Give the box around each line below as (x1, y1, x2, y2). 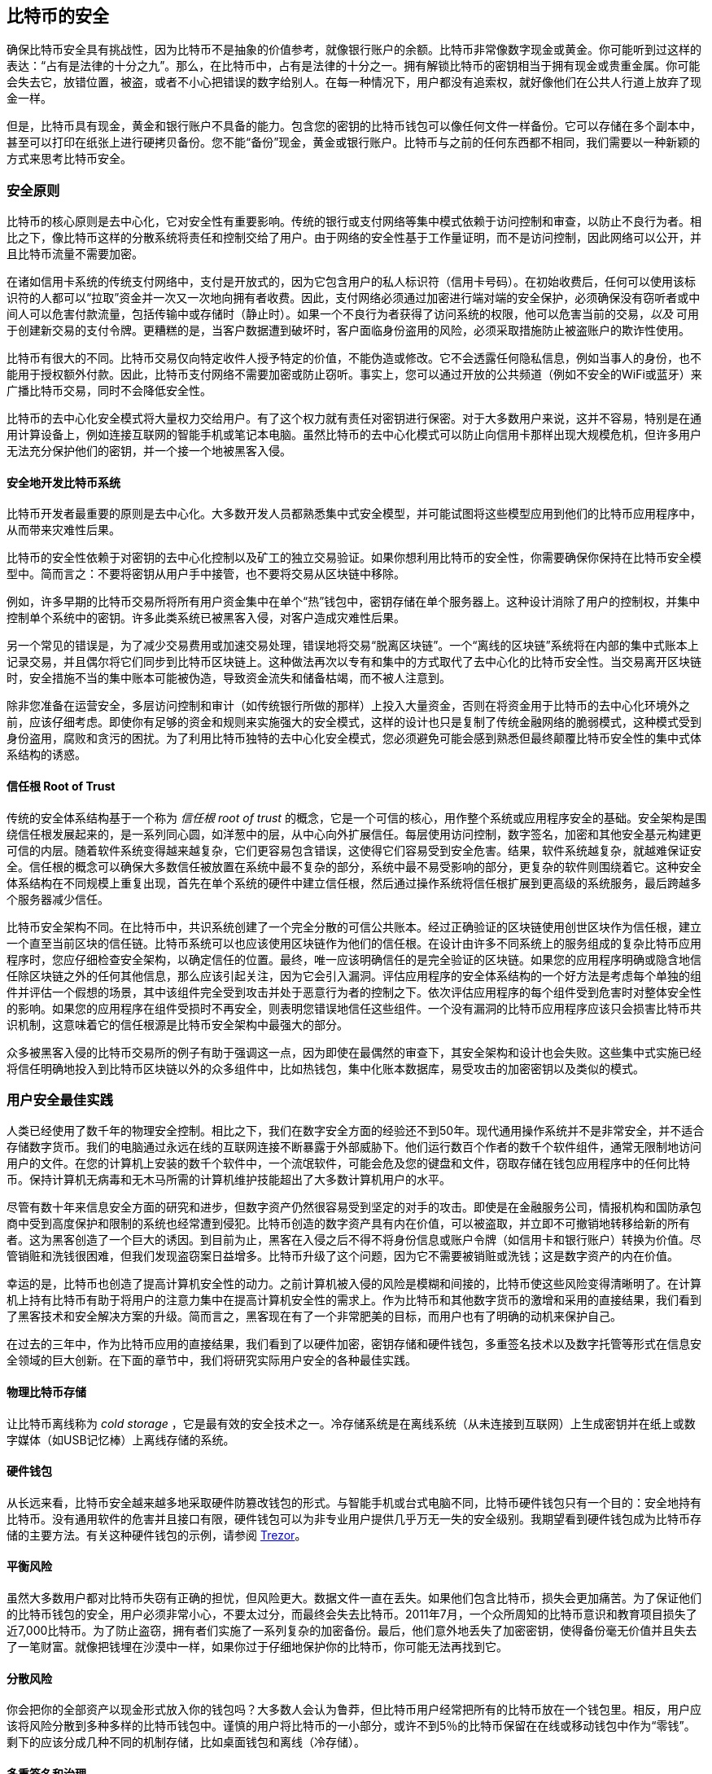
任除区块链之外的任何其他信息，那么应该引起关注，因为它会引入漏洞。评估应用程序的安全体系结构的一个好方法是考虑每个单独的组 (7, 968, 701, 983)
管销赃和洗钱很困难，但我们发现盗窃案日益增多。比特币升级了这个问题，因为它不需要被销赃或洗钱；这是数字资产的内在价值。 (7, 1249, 679, 1264)
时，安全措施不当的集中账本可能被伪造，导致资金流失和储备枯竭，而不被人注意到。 (7, 671, 451, 686)
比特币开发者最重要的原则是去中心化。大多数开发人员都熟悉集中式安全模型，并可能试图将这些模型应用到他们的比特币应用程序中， (7, 506, 701, 521)
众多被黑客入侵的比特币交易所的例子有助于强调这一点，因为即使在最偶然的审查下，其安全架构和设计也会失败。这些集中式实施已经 (7, 1045, 701, 1059)
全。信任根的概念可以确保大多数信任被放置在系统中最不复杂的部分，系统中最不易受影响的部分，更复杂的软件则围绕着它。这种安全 (7, 859, 701, 874)
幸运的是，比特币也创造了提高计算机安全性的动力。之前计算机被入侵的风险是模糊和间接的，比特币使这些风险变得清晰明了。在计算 (7, 1277, 701, 1291)
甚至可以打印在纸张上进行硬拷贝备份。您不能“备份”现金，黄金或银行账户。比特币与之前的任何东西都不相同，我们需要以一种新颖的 (7, 135, 701, 150)
